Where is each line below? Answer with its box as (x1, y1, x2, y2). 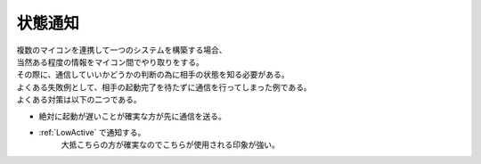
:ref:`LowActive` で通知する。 (38, 127, 146, 137)
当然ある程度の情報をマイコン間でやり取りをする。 (16, 56, 204, 67)
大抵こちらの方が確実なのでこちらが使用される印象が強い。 (61, 139, 280, 151)
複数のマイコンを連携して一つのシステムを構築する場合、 (16, 45, 227, 55)
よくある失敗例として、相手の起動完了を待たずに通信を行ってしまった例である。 (16, 81, 312, 93)
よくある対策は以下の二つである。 (16, 94, 142, 105)
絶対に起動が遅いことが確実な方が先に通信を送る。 (38, 111, 226, 121)
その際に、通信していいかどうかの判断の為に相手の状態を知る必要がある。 (16, 70, 289, 80)
